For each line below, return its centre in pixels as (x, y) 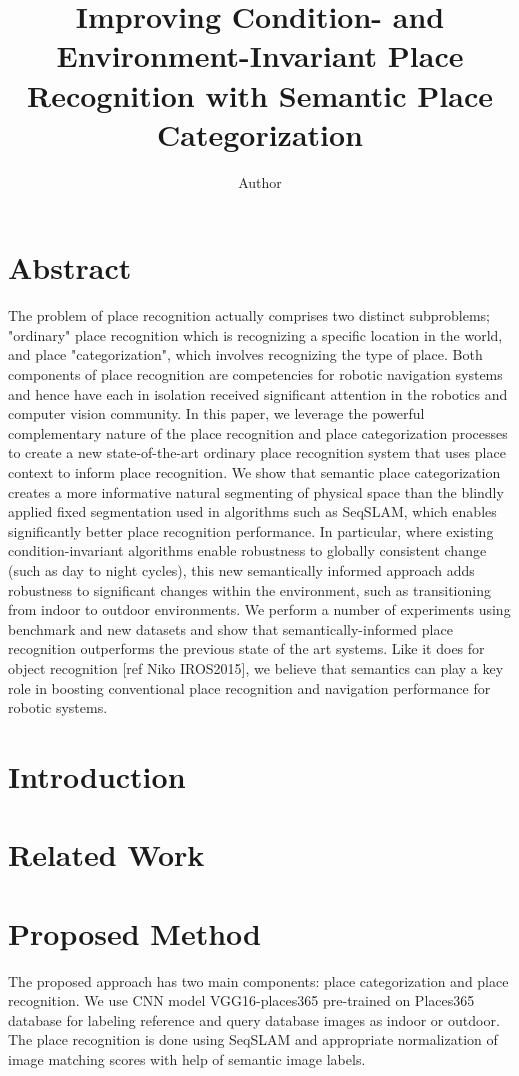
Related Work (106, 854)
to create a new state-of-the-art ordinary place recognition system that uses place (257, 452)
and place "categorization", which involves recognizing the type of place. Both (245, 354)
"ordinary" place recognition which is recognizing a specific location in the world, (255, 334)
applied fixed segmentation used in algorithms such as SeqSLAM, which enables (252, 511)
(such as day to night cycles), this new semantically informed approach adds (241, 569)
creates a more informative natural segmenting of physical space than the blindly (256, 491)
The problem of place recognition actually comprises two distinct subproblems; (249, 315)
